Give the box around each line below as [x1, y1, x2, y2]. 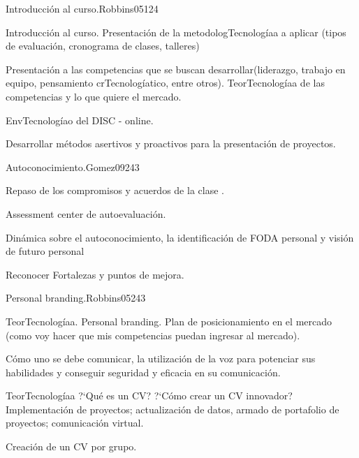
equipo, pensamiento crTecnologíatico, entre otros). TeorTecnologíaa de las [6, 75, 325, 90]
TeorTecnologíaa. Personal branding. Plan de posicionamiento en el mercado [6, 313, 332, 328]
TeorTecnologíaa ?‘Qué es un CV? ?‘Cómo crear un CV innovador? [6, 388, 293, 403]
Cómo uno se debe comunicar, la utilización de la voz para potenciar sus [6, 351, 316, 366]
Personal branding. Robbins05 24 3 [6, 290, 146, 305]
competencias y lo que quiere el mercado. [6, 89, 182, 103]
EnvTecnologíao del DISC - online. [6, 112, 154, 127]
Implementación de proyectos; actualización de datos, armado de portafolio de [6, 401, 339, 416]
